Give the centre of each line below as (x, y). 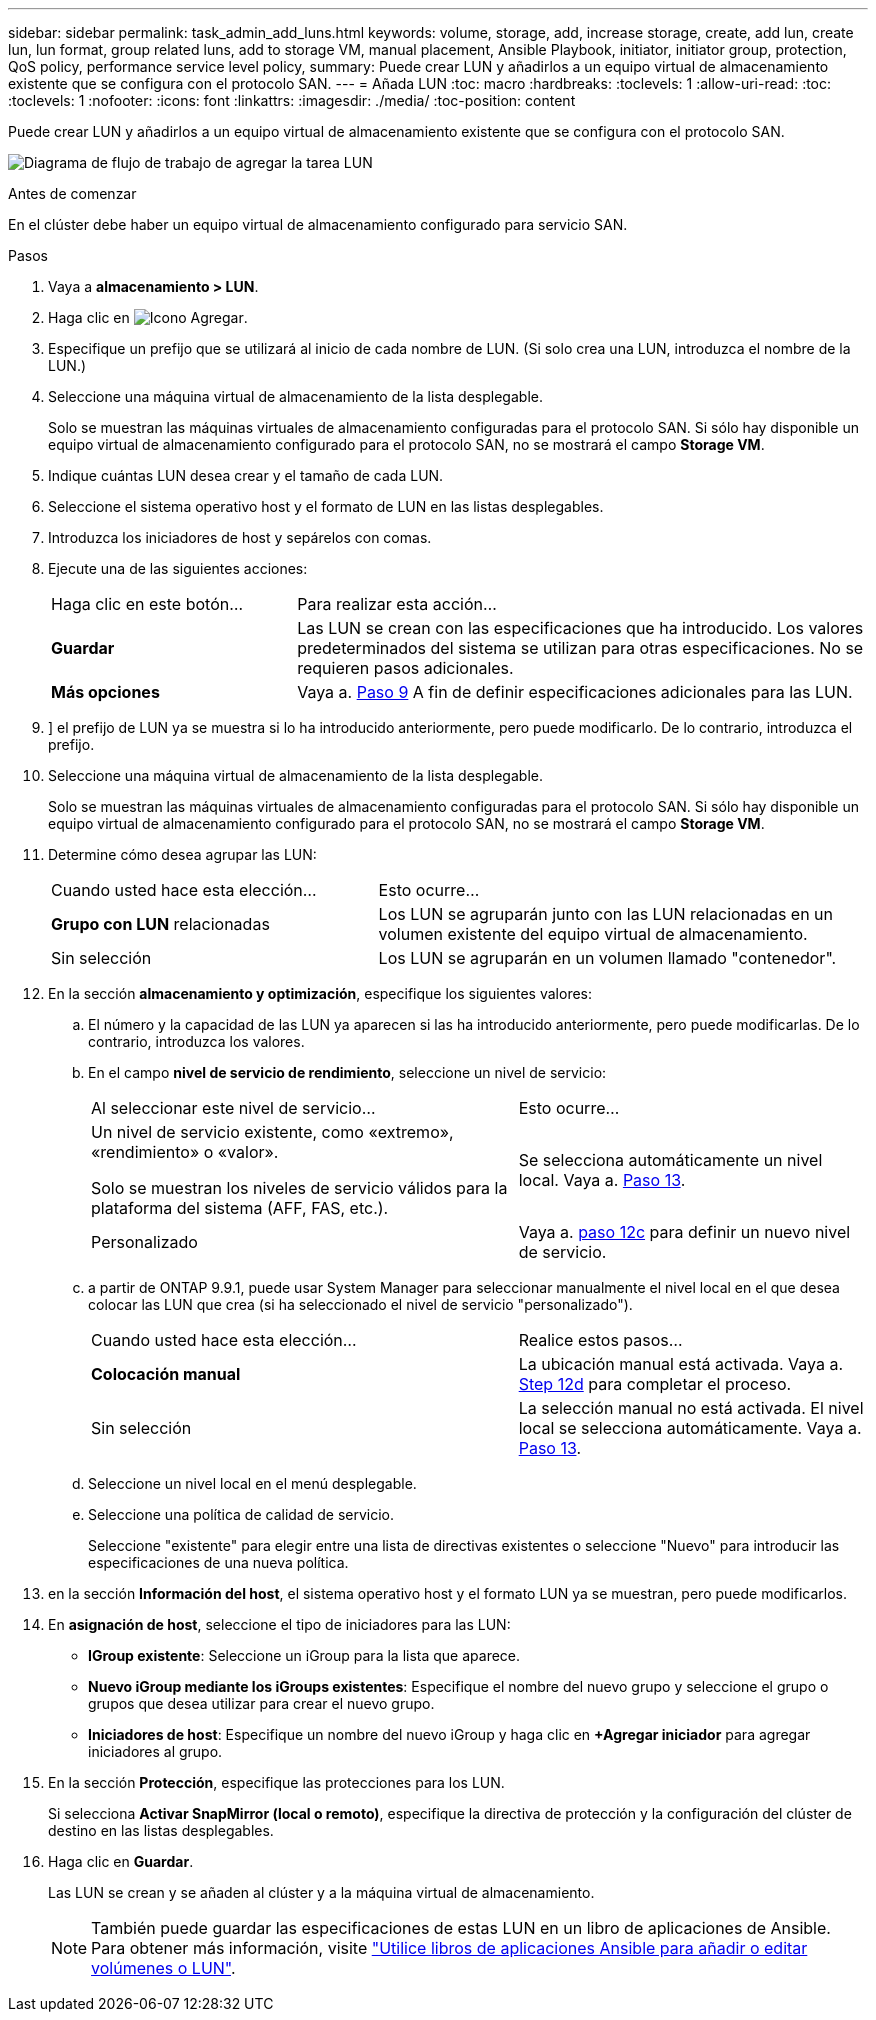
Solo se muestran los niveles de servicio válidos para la (299, 1188)
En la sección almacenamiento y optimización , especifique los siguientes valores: (320, 993)
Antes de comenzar (72, 193)
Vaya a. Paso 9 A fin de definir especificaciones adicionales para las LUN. (575, 692)
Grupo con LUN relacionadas (160, 924)
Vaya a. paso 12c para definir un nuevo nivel (684, 1232)
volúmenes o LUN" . (163, 1968)
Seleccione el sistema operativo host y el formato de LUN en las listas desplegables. (326, 506)
